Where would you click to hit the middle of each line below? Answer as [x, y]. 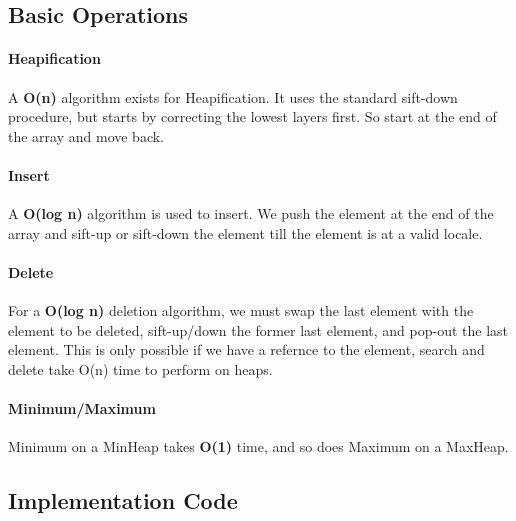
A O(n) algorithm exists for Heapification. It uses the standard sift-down [233, 96]
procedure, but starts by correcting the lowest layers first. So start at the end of [252, 116]
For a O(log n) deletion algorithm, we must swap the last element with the [241, 310]
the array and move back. [86, 135]
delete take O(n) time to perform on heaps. [140, 368]
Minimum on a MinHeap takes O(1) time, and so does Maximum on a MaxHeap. [258, 446]
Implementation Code [123, 500]
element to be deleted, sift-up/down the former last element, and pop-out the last [258, 329]
